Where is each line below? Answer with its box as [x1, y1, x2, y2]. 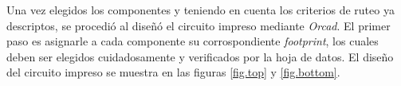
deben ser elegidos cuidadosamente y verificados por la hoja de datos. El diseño [6, 48, 394, 64]
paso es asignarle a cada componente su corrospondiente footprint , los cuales [6, 33, 379, 49]
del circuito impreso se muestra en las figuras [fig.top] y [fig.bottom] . [6, 64, 340, 80]
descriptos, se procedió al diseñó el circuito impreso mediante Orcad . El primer [6, 17, 391, 33]
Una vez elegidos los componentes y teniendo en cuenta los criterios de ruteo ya [6, 2, 395, 18]
